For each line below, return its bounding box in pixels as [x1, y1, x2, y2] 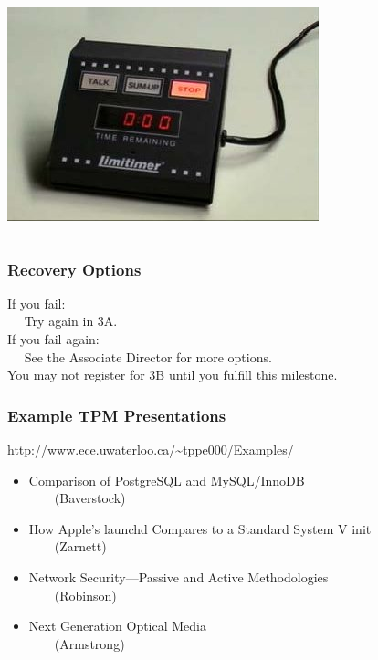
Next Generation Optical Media [28, 616, 207, 635]
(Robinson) [54, 585, 117, 604]
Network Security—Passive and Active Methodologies [28, 567, 329, 586]
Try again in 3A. [24, 311, 118, 330]
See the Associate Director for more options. [24, 347, 272, 366]
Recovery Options [7, 257, 142, 280]
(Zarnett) [54, 537, 107, 556]
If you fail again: [7, 330, 100, 348]
